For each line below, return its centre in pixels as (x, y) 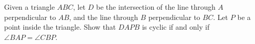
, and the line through (104, 17)
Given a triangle (29, 7)
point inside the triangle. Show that (60, 27)
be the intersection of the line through (156, 7)
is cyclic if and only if (176, 27)
